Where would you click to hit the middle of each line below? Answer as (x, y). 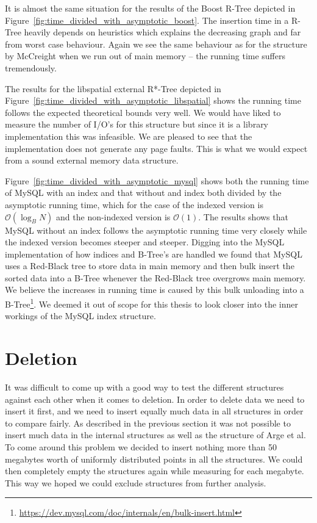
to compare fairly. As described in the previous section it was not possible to (148, 423)
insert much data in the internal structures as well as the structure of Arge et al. (155, 435)
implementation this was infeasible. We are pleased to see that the (129, 136)
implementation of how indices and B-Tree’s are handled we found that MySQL (154, 254)
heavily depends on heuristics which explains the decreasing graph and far (162, 32)
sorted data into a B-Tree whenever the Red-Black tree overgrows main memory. (155, 277)
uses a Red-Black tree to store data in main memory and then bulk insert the (150, 266)
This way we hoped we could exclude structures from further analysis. (136, 482)
